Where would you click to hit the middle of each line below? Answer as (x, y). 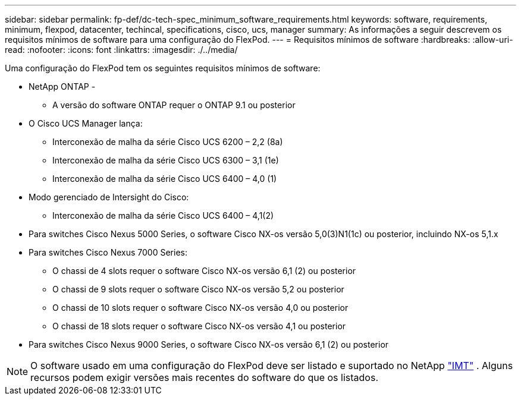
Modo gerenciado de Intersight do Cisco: (109, 197)
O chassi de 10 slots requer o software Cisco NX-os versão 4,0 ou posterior (200, 308)
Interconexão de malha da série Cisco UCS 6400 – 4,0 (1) (165, 179)
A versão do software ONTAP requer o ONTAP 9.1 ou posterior (174, 105)
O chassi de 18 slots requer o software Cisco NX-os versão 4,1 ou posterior (199, 326)
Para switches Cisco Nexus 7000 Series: (108, 252)
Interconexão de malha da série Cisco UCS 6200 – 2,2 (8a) (168, 142)
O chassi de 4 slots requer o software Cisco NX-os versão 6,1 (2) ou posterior (204, 271)
